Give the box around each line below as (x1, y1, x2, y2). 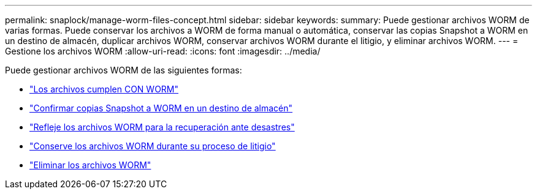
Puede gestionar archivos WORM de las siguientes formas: (5, 65, 242, 75)
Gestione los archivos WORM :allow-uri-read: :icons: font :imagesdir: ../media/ (5, 46, 321, 56)
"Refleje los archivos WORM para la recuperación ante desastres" (29, 122, 295, 132)
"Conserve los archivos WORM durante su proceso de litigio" (29, 141, 276, 151)
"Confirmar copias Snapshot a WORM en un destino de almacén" (29, 103, 293, 113)
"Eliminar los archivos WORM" (29, 160, 151, 170)
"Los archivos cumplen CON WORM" (29, 84, 179, 94)
